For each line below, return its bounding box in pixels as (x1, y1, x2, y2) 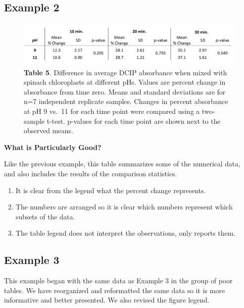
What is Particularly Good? (4, 142, 101, 152)
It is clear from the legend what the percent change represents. (15, 185, 206, 195)
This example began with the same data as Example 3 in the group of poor (4, 275, 233, 286)
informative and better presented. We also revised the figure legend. (4, 295, 209, 305)
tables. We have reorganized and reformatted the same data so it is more (4, 285, 225, 295)
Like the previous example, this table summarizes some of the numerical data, (4, 158, 241, 169)
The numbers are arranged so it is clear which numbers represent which (15, 202, 233, 212)
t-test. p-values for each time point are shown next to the (47, 115, 221, 126)
